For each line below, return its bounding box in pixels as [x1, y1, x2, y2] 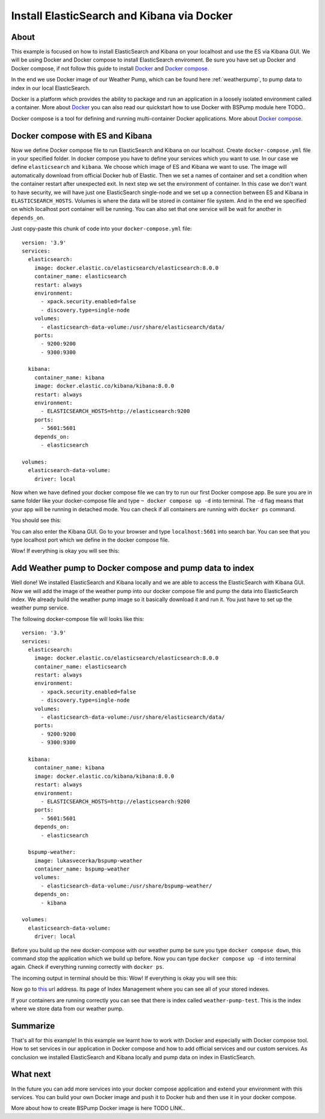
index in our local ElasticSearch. [11, 84, 90, 92]
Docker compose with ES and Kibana [11, 130, 153, 141]
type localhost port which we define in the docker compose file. [11, 536, 170, 543]
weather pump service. [11, 604, 69, 611]
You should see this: [11, 517, 61, 524]
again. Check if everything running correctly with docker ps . [11, 963, 164, 971]
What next [11, 1069, 51, 1079]
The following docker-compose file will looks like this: [11, 615, 144, 622]
